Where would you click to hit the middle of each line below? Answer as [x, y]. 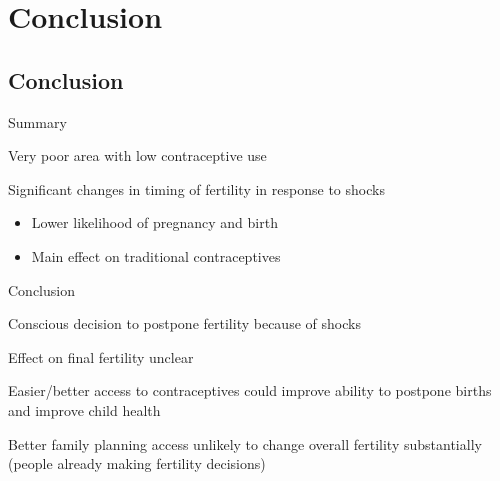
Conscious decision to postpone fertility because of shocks [184, 323]
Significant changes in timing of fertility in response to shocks [196, 188]
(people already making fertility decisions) [137, 463]
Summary [37, 121]
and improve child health [84, 409]
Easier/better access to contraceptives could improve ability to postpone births [250, 390]
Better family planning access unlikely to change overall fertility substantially [245, 443]
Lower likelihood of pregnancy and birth [154, 222]
